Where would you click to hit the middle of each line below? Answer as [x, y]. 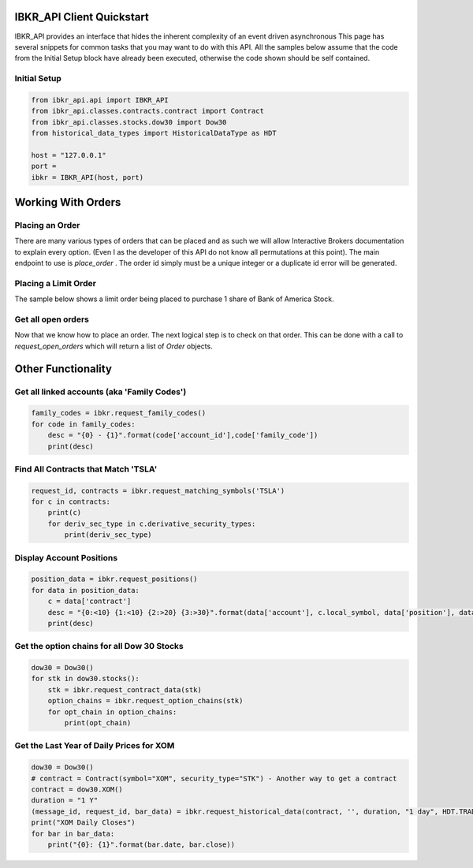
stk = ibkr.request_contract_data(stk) [125, 689]
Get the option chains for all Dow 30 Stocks [99, 646]
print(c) [65, 513]
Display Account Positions [66, 557]
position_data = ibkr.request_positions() [114, 579]
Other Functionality [63, 369]
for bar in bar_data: [73, 833]
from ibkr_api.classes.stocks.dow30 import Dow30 [129, 122]
